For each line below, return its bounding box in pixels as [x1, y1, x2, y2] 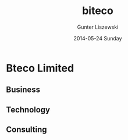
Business [6, 85, 41, 95]
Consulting [6, 125, 48, 135]
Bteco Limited [6, 62, 74, 74]
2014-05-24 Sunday [73, 35, 122, 42]
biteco [82, 4, 113, 18]
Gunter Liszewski [77, 23, 119, 30]
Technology [6, 104, 51, 115]
